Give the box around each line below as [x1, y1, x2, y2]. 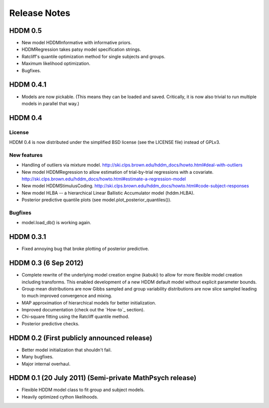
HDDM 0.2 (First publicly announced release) [9, 334, 152, 342]
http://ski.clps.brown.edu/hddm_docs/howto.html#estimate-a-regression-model [21, 176, 186, 182]
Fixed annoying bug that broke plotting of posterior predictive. [21, 246, 149, 252]
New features [9, 151, 43, 158]
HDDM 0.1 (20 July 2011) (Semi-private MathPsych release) [9, 374, 197, 382]
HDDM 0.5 [9, 26, 42, 35]
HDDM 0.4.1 [9, 80, 47, 89]
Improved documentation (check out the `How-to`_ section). [21, 307, 145, 313]
